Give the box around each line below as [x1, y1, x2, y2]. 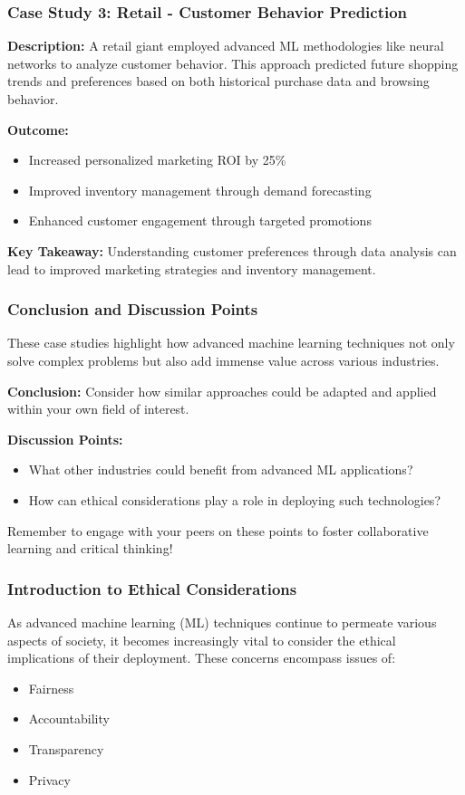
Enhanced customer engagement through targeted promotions [28, 211, 372, 230]
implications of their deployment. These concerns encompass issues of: [7, 648, 396, 667]
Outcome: [7, 120, 69, 139]
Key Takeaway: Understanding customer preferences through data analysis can [7, 241, 457, 260]
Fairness [28, 678, 74, 697]
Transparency [28, 739, 104, 758]
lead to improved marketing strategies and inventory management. [7, 259, 376, 278]
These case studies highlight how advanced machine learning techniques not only [7, 333, 455, 352]
